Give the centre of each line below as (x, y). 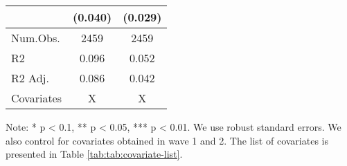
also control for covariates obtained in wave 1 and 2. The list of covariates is (167, 140)
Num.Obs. (36, 38)
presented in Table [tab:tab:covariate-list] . (94, 154)
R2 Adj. (30, 78)
